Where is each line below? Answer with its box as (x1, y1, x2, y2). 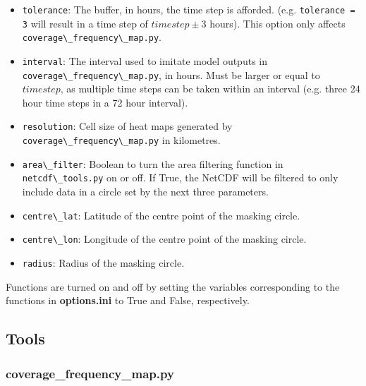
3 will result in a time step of (22, 16, 148, 30)
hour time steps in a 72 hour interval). (22, 95, 188, 109)
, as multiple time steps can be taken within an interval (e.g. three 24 (60, 81, 360, 96)
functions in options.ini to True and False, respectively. (6, 293, 250, 308)
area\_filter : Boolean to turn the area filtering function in (22, 156, 283, 171)
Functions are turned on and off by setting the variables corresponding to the (6, 279, 340, 294)
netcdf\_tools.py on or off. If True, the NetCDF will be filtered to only (22, 170, 338, 185)
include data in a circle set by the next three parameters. (22, 184, 269, 199)
